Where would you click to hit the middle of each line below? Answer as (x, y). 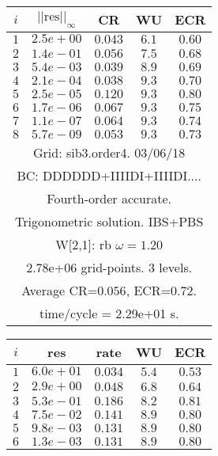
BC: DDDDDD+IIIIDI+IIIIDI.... (109, 175)
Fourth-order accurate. (109, 198)
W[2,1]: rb (84, 244)
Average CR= (60, 290)
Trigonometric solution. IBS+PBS (109, 221)
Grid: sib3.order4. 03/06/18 (109, 152)
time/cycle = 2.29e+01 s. (109, 313)
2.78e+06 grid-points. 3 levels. (109, 267)
